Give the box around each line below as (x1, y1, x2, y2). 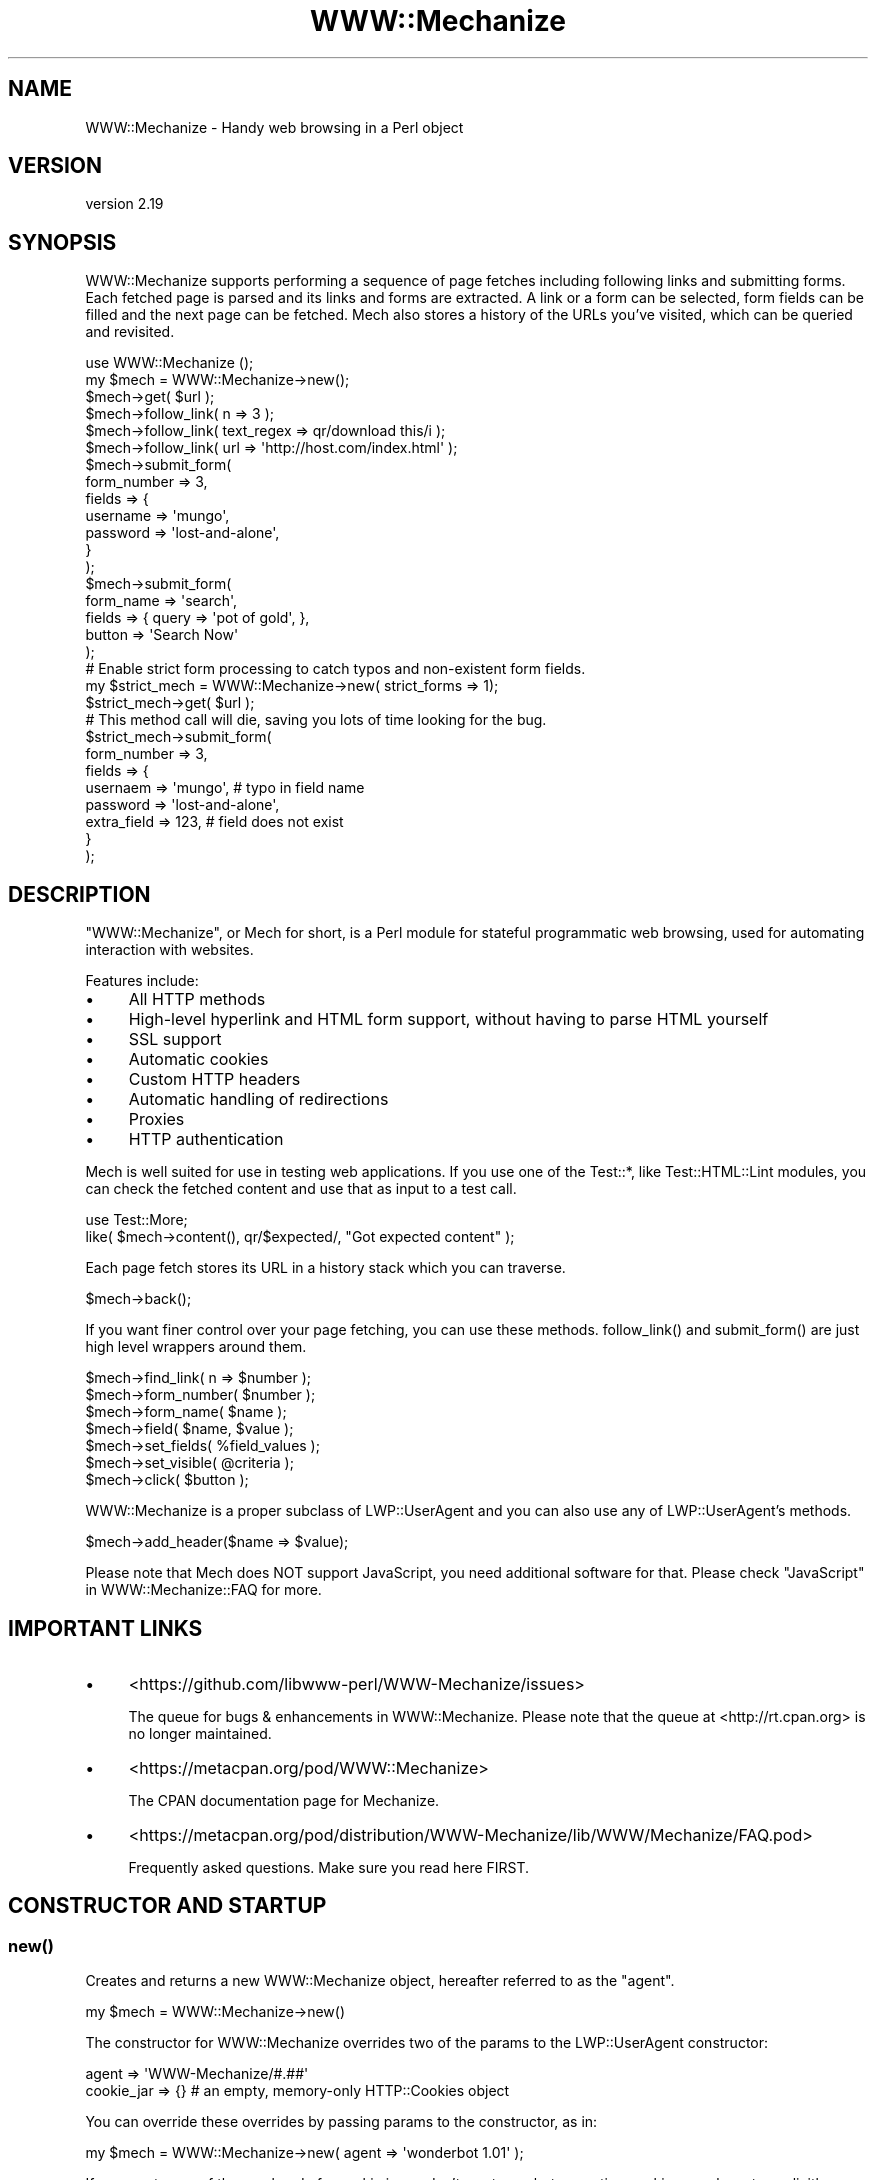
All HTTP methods (128, 989, 266, 1010)
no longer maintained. (128, 1724, 272, 1742)
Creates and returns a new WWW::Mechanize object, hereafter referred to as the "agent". (85, 1972, 675, 1990)
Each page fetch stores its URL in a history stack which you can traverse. (85, 1259, 566, 1277)
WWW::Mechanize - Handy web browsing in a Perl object (85, 118, 464, 136)
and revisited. (85, 323, 175, 341)
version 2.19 (85, 195, 164, 213)
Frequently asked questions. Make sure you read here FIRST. (128, 1858, 530, 1876)
